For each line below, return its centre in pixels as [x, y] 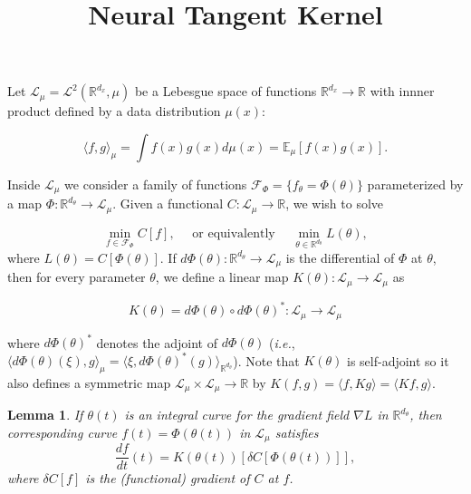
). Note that [266, 360]
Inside [24, 184]
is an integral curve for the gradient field [237, 415]
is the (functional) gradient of [168, 478]
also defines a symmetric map [89, 382]
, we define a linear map [222, 277]
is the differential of [340, 257]
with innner [402, 91]
